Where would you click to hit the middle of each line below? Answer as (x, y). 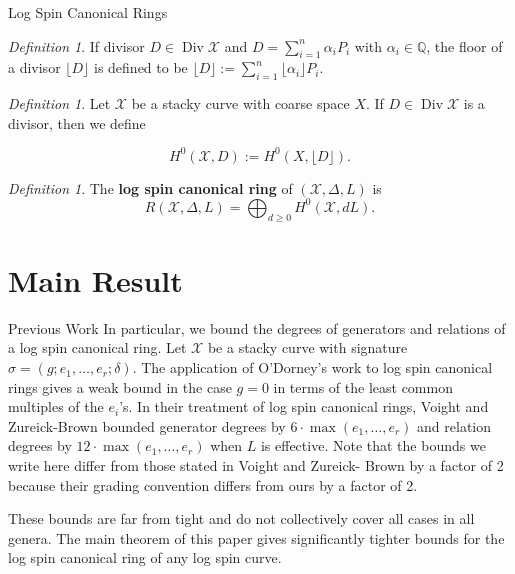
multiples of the (56, 406)
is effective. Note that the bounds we (373, 445)
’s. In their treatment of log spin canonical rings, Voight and (304, 406)
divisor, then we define (77, 122)
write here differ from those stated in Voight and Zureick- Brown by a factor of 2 (256, 465)
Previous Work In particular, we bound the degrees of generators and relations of (257, 327)
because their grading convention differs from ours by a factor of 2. (213, 484)
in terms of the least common (363, 386)
